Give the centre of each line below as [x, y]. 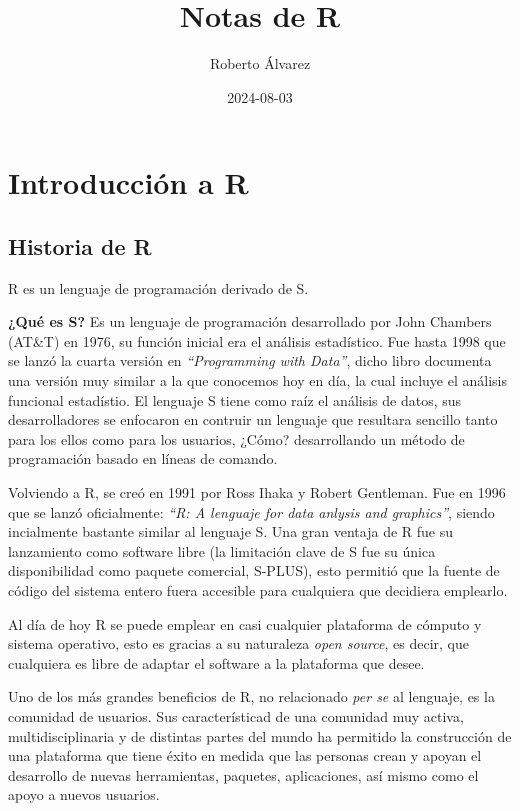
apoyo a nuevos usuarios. [84, 794]
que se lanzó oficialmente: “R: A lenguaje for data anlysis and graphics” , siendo [251, 511]
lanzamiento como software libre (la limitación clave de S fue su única [222, 550]
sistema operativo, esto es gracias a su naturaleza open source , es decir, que [238, 643]
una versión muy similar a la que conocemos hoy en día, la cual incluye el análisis [257, 380]
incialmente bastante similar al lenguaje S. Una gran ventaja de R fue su [231, 531]
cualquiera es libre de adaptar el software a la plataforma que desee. [216, 662]
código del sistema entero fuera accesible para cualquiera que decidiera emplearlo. [258, 590]
